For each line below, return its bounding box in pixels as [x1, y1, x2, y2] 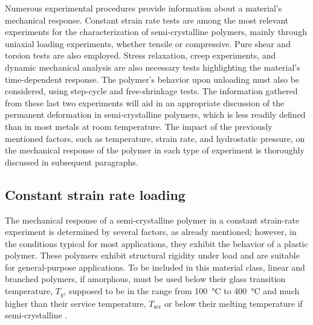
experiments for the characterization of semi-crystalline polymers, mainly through [5, 25, 307, 38]
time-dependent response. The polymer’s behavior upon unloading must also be [5, 72, 300, 85]
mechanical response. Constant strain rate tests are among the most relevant [5, 13, 289, 26]
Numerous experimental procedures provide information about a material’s [5, 2, 282, 14]
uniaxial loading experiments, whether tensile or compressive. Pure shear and [5, 37, 291, 50]
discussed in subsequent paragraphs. [5, 155, 138, 168]
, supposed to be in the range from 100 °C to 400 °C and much [63, 285, 300, 297]
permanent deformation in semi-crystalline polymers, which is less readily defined [5, 108, 306, 121]
